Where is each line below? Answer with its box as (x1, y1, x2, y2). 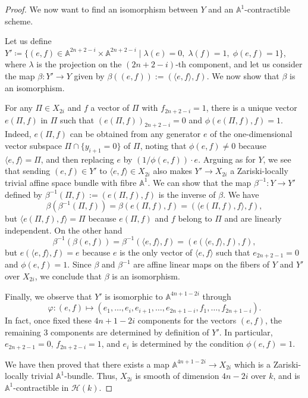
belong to (178, 212, 212, 225)
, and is (273, 369, 300, 382)
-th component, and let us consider (175, 58, 303, 70)
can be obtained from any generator (70, 128, 201, 140)
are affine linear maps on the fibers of (133, 258, 270, 270)
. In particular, (219, 325, 273, 338)
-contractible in (13, 381, 69, 393)
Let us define (5, 35, 52, 47)
